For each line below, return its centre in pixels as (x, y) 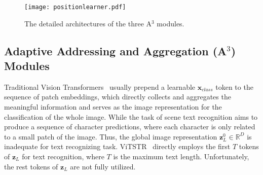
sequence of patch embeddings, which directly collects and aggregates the (118, 97)
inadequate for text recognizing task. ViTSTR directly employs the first (117, 146)
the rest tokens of (31, 166)
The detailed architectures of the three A (88, 23)
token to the (234, 86)
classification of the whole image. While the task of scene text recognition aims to (131, 116)
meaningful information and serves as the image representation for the (113, 107)
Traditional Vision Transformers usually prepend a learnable (100, 86)
